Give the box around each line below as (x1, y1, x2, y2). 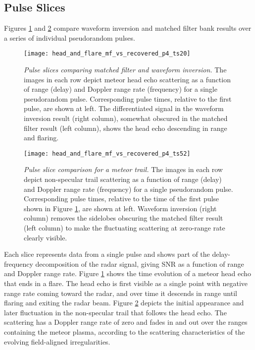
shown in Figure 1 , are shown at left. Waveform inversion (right (24, 203, 217, 213)
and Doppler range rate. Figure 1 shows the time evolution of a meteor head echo (4, 268, 251, 279)
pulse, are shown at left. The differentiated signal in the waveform (24, 103, 224, 114)
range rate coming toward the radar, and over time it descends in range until (4, 288, 237, 298)
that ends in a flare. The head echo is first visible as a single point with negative (4, 278, 248, 288)
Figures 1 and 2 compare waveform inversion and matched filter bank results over (4, 23, 252, 33)
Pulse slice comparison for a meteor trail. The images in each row (24, 164, 223, 175)
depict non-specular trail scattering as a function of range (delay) (24, 174, 222, 184)
